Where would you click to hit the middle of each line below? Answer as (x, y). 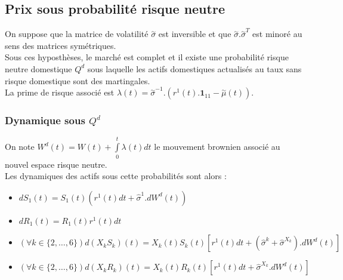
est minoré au (277, 34)
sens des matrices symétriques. (61, 45)
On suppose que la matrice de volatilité (77, 34)
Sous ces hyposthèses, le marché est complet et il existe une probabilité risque (147, 57)
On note (20, 147)
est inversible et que (195, 34)
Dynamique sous (45, 120)
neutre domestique (38, 68)
